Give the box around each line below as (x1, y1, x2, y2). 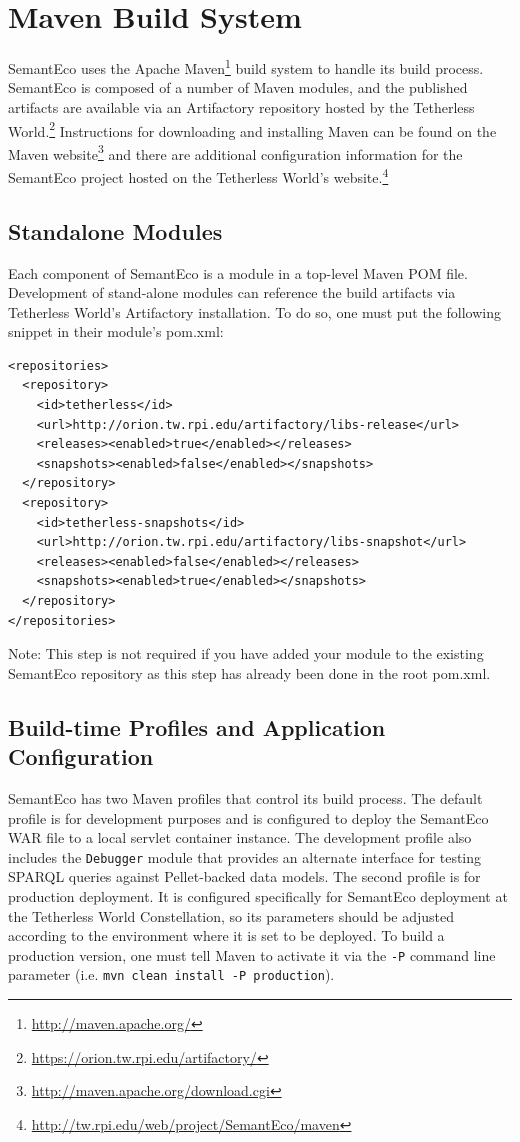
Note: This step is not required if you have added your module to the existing (8, 643, 484, 664)
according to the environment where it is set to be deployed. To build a (8, 925, 445, 946)
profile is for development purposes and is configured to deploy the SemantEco (8, 807, 489, 828)
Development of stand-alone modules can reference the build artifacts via (8, 282, 456, 303)
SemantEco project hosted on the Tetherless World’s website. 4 (8, 164, 389, 187)
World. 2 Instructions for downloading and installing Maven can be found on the (8, 117, 497, 141)
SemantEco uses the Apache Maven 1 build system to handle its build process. (8, 55, 484, 78)
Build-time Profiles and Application (8, 711, 386, 742)
